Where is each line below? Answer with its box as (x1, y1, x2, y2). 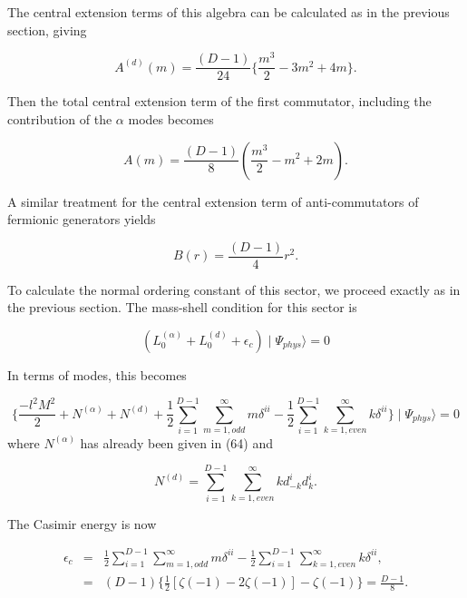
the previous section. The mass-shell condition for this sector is (7, 298, 357, 317)
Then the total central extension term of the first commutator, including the (7, 92, 432, 111)
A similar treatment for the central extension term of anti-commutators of (7, 191, 419, 211)
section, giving (7, 20, 87, 39)
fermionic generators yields (7, 210, 156, 229)
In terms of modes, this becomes (7, 365, 187, 384)
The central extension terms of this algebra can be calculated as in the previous (7, 3, 450, 21)
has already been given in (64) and (80, 433, 274, 452)
